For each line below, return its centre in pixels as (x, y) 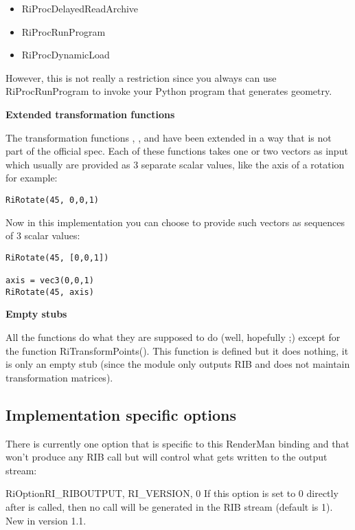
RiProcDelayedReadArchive (80, 8)
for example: (32, 178)
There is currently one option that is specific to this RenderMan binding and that (177, 443)
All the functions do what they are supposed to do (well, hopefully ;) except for (173, 337)
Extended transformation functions (90, 114)
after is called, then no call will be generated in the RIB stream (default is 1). (169, 506)
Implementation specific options (121, 414)
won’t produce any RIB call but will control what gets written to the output (167, 457)
